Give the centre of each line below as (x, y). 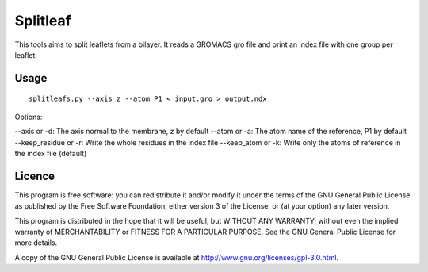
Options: (29, 117)
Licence (35, 176)
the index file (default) (51, 153)
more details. (36, 243)
